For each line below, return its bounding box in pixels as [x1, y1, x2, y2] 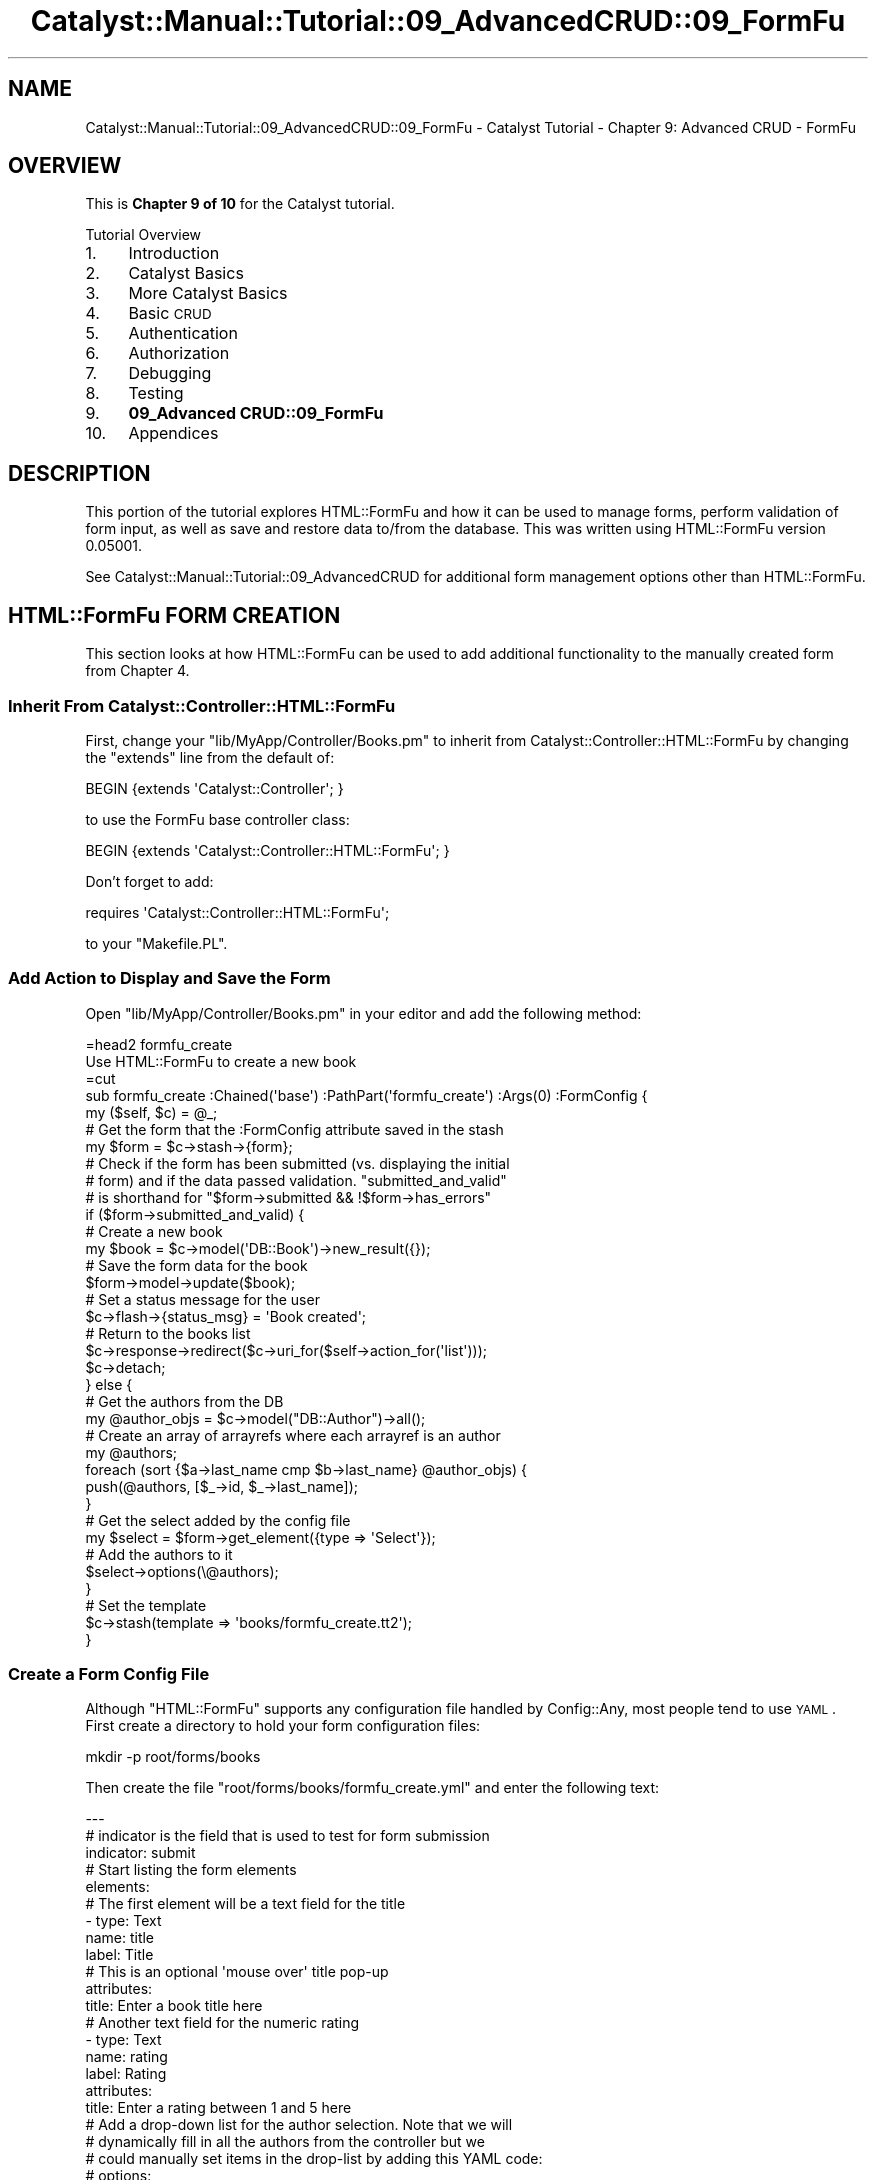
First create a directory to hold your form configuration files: [85, 1717, 481, 1735]
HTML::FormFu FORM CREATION [8, 602, 341, 628]
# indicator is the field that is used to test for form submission [85, 1827, 490, 1845]
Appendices [128, 423, 219, 444]
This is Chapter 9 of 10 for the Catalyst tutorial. [85, 195, 395, 213]
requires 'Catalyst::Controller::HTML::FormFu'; [85, 903, 390, 921]
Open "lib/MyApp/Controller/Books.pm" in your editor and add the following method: [85, 1004, 642, 1022]
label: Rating [85, 2065, 167, 2083]
